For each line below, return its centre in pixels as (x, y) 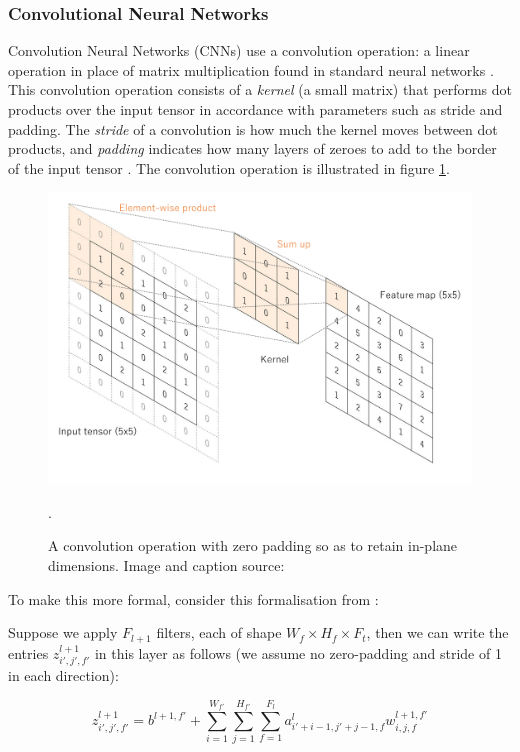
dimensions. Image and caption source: (166, 565)
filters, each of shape (219, 632)
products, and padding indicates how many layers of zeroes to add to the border (252, 148)
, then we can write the (437, 632)
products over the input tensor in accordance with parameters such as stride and (255, 109)
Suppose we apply (63, 632)
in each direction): (63, 675)
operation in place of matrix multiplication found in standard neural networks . (251, 69)
